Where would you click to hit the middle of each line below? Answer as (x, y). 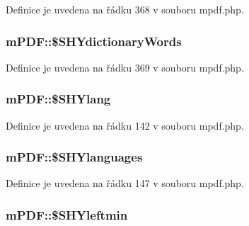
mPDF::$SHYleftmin (67, 214)
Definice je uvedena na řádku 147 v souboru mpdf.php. (125, 183)
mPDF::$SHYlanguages (74, 157)
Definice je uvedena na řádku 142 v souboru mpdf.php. (125, 125)
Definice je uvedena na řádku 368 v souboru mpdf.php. (125, 9)
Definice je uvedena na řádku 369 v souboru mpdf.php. (125, 67)
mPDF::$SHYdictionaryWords (94, 41)
